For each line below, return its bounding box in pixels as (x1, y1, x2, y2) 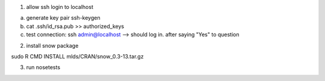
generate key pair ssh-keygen (26, 14, 101, 21)
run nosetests (26, 64, 60, 71)
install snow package (26, 42, 79, 49)
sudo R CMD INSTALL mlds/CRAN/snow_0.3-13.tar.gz (11, 52, 144, 60)
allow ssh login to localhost (26, 4, 93, 10)
